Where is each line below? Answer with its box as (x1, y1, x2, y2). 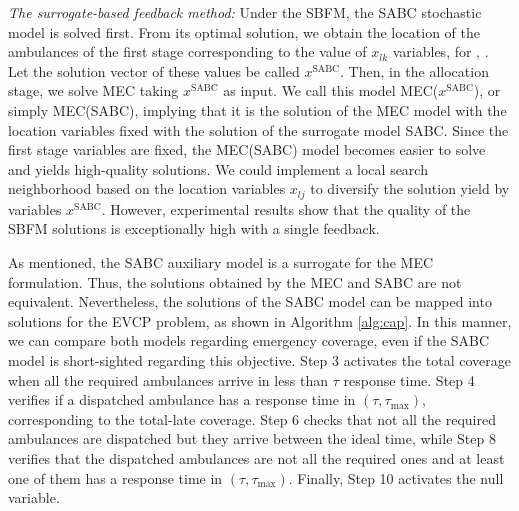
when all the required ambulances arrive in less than (8, 369, 329, 390)
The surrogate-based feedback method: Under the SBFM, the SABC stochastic (8, 2, 482, 22)
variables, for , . (392, 41, 489, 62)
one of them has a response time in (8, 467, 223, 488)
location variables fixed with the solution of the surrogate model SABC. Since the (8, 119, 509, 140)
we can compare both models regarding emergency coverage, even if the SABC (8, 330, 490, 351)
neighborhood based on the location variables (8, 178, 286, 199)
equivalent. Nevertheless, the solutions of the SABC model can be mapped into (8, 291, 492, 312)
